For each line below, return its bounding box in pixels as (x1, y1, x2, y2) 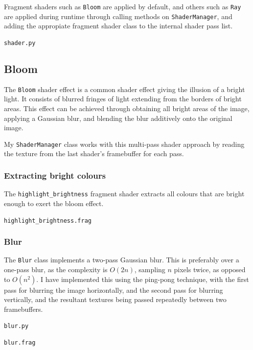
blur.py (4, 323, 29, 330)
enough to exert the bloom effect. (4, 198, 104, 208)
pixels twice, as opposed (174, 264, 246, 275)
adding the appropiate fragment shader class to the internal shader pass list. (4, 21, 233, 31)
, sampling (134, 264, 165, 275)
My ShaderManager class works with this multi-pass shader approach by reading (4, 139, 245, 149)
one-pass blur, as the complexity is (4, 264, 108, 275)
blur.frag (4, 339, 36, 347)
